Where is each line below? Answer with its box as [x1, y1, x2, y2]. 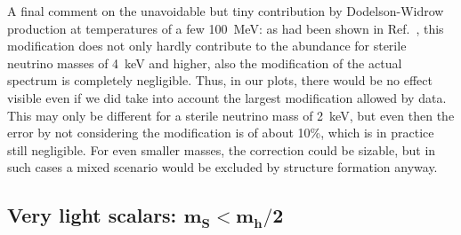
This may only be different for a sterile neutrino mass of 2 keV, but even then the [7, 106, 455, 124]
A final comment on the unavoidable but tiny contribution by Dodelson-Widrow [7, 2, 444, 20]
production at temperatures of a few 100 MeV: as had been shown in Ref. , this [7, 19, 444, 37]
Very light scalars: [7, 201, 177, 229]
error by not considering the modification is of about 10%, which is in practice [7, 123, 434, 142]
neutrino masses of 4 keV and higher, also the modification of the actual [7, 53, 402, 72]
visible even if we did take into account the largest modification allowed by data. [7, 88, 447, 106]
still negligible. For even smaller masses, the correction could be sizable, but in [7, 140, 436, 159]
